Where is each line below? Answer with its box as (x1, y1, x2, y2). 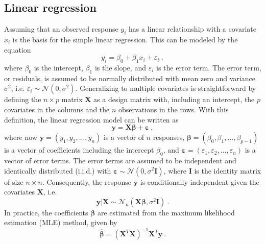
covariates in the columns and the (4, 104, 110, 114)
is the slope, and (94, 62, 146, 72)
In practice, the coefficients (4, 207, 88, 217)
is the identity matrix (194, 165, 261, 176)
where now (4, 132, 37, 142)
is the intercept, (34, 62, 83, 72)
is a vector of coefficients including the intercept (4, 144, 154, 155)
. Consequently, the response (42, 176, 131, 187)
